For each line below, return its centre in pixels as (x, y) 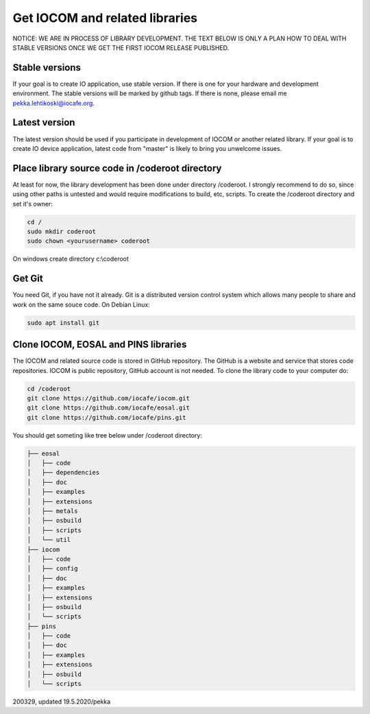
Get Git (28, 279)
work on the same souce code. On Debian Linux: (81, 305)
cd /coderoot (49, 389)
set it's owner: (33, 204)
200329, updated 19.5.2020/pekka (62, 702)
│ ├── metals (52, 511)
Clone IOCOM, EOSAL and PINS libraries (100, 345)
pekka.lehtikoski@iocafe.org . (54, 103)
